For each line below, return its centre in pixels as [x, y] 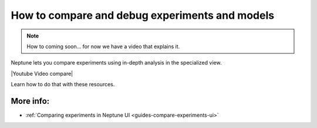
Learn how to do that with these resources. [63, 85]
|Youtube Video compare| [42, 73]
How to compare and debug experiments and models [143, 15]
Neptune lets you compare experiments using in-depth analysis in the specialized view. [116, 63]
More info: [30, 101]
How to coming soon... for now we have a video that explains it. [103, 46]
